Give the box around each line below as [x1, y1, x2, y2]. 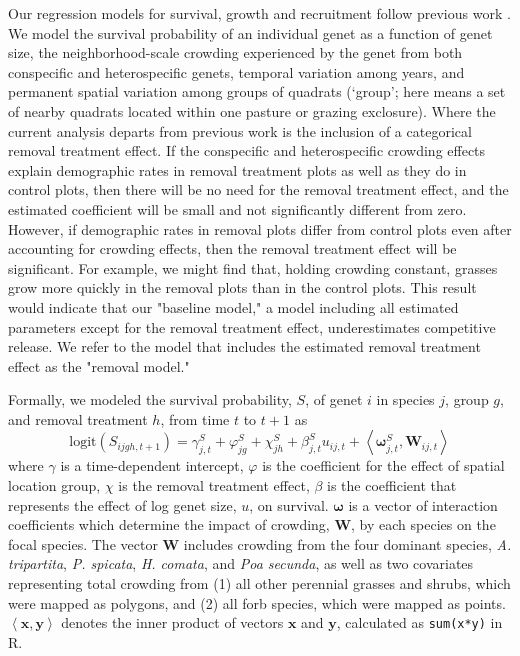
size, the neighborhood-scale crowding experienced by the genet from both [8, 42, 463, 63]
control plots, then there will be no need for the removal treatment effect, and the [8, 179, 509, 200]
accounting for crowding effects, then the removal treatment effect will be [8, 238, 457, 259]
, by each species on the [351, 514, 496, 535]
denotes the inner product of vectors [61, 612, 284, 633]
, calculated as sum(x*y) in [336, 612, 503, 633]
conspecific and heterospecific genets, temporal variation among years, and [8, 61, 465, 82]
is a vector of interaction [348, 494, 498, 515]
